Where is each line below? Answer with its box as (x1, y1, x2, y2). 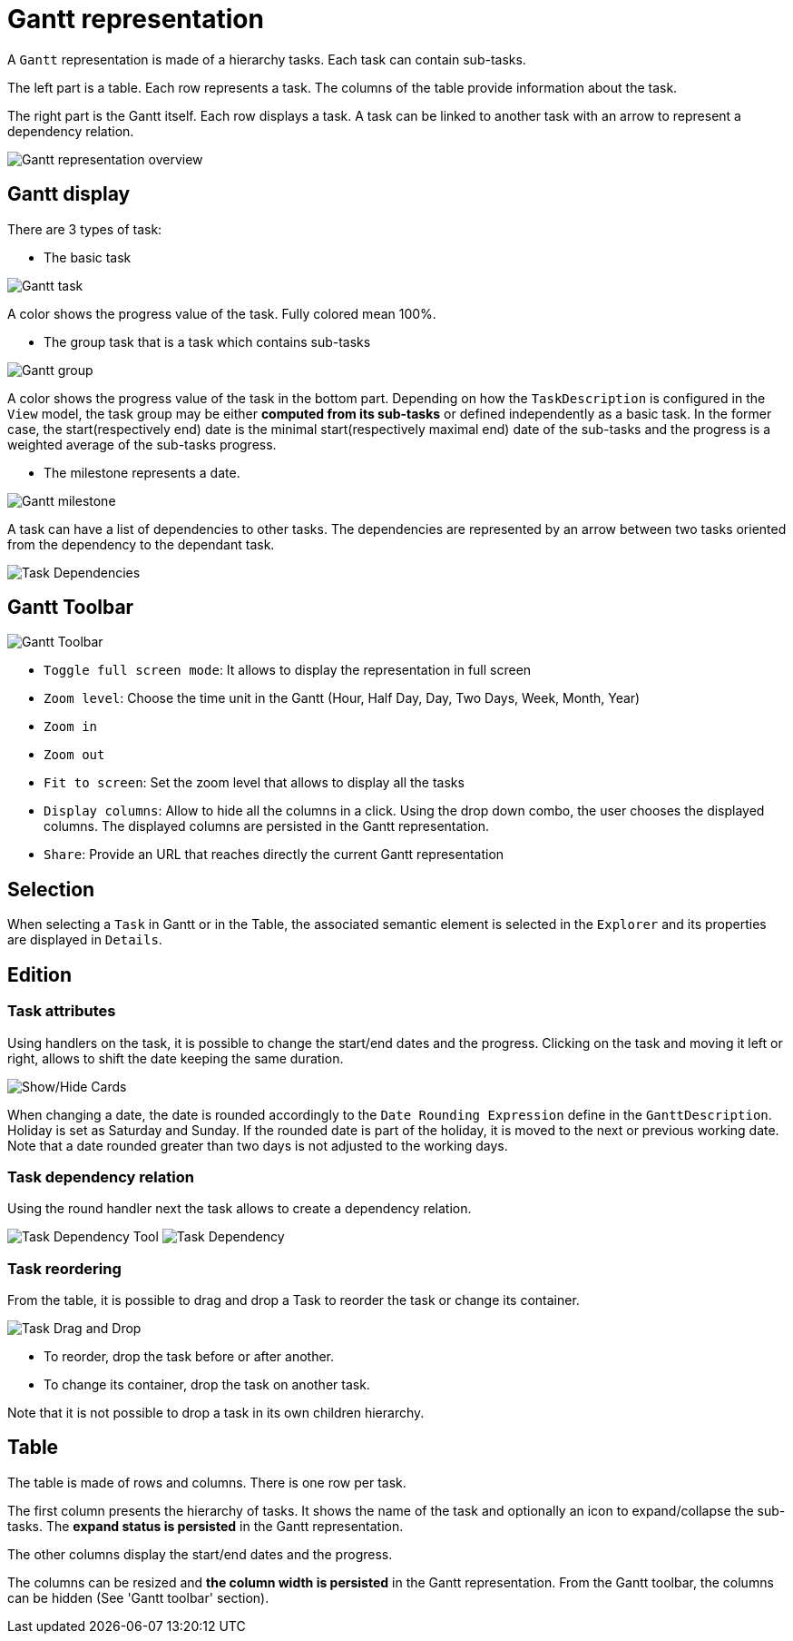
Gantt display (7, 183, 131, 206)
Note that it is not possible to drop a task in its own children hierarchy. (7, 1405, 425, 1420)
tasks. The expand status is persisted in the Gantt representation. (7, 1517, 404, 1534)
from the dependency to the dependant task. (7, 536, 275, 552)
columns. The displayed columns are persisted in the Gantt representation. (44, 818, 490, 835)
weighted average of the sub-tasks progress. (7, 436, 277, 452)
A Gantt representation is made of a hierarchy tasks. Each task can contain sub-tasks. (7, 51, 526, 67)
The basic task (44, 249, 132, 265)
